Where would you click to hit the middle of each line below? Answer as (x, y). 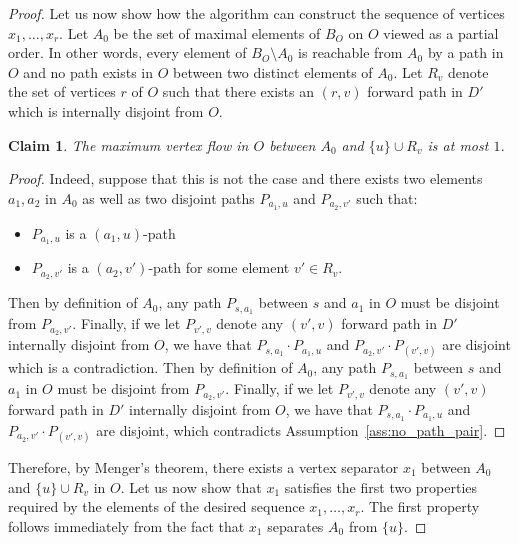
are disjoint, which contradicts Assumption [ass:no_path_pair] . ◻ (301, 429)
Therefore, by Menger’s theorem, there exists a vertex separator (203, 467)
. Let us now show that (191, 486)
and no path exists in (88, 71)
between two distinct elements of (273, 71)
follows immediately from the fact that (126, 525)
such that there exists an (238, 91)
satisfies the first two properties (381, 486)
